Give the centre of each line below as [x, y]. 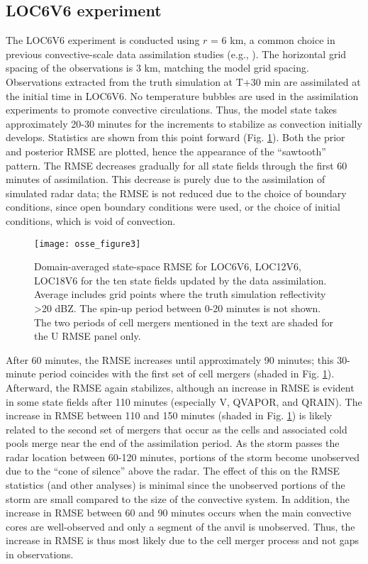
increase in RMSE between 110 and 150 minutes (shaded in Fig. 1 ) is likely [169, 415]
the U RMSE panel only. [88, 336]
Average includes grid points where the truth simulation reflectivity [180, 294]
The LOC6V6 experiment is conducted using [103, 40]
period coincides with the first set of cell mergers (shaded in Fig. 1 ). [187, 374]
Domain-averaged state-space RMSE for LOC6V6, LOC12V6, [168, 266]
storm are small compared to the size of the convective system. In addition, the [178, 498]
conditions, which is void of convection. [91, 220]
